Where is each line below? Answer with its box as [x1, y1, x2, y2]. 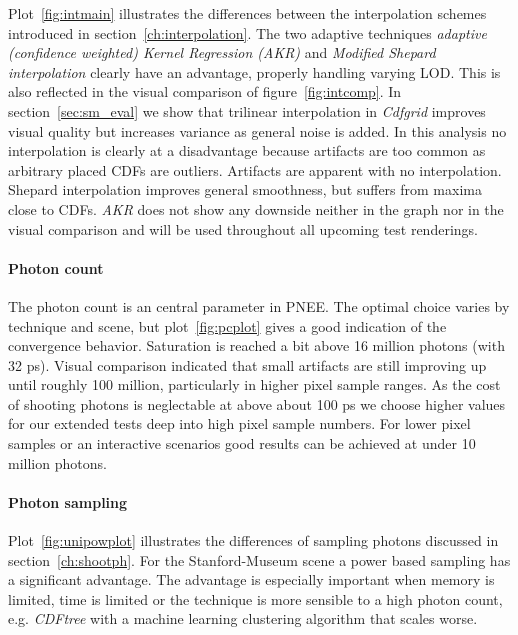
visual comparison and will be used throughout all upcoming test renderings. [8, 218, 478, 239]
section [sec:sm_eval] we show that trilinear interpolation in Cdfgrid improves [8, 100, 486, 121]
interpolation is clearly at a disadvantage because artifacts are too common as [8, 140, 486, 161]
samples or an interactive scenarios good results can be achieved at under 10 [8, 433, 476, 454]
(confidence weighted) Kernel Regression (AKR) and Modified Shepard [8, 42, 436, 63]
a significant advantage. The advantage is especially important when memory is [8, 569, 495, 590]
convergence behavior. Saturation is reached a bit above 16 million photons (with [8, 335, 505, 356]
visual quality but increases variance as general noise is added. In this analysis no [8, 120, 507, 141]
